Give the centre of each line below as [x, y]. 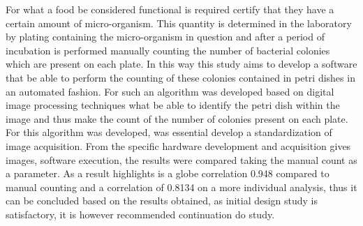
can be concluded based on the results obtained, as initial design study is [162, 201]
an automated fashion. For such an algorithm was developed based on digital [170, 91]
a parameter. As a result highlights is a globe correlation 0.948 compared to [168, 173]
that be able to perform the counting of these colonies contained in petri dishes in [180, 77]
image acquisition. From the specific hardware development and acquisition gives [178, 145]
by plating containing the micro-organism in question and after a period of [165, 37]
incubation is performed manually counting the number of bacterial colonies [168, 50]
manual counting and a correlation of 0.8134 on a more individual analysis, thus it [181, 187]
